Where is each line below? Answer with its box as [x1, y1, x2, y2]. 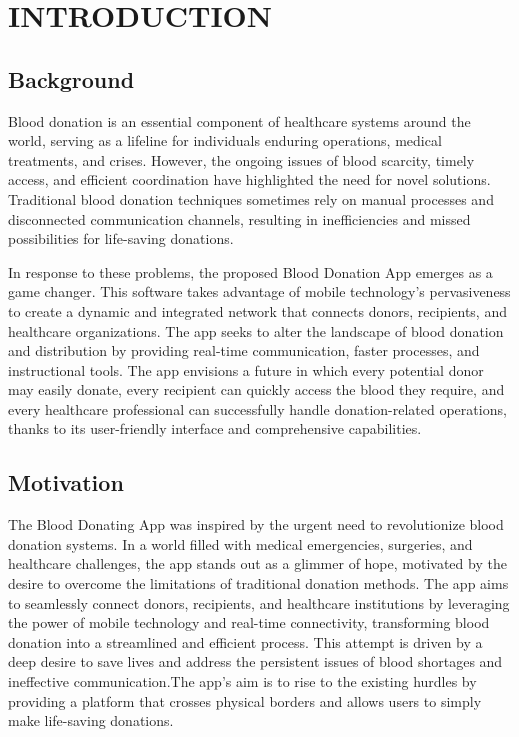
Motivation [8, 467, 124, 498]
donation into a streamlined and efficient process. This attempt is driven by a [8, 631, 483, 652]
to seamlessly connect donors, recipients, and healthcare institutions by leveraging [8, 592, 510, 613]
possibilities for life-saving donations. [8, 228, 234, 249]
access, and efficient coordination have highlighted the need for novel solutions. [8, 169, 491, 190]
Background [8, 63, 135, 94]
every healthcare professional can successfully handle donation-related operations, [8, 398, 507, 419]
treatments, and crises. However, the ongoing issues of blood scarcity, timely [8, 149, 475, 170]
